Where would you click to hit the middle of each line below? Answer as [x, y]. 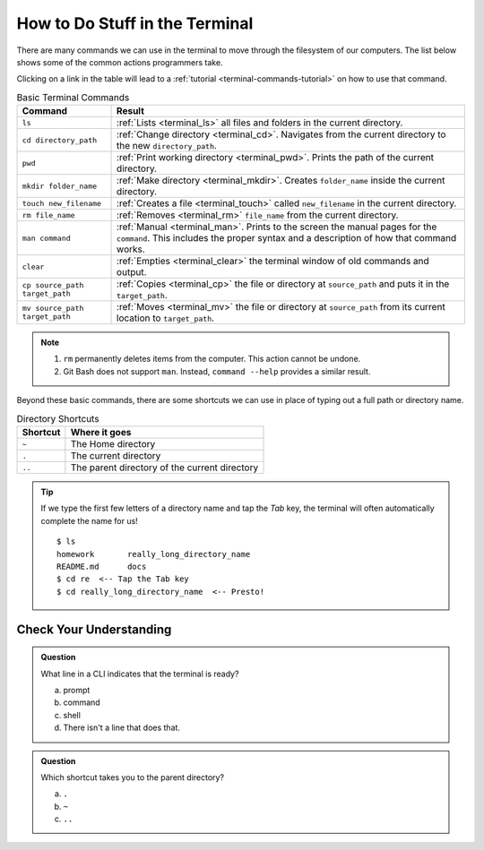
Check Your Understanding [94, 629]
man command [46, 238]
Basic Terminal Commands [73, 97]
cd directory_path [60, 140]
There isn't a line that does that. [122, 728]
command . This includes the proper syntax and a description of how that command [287, 238]
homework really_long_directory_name [154, 554]
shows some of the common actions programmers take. [120, 62]
